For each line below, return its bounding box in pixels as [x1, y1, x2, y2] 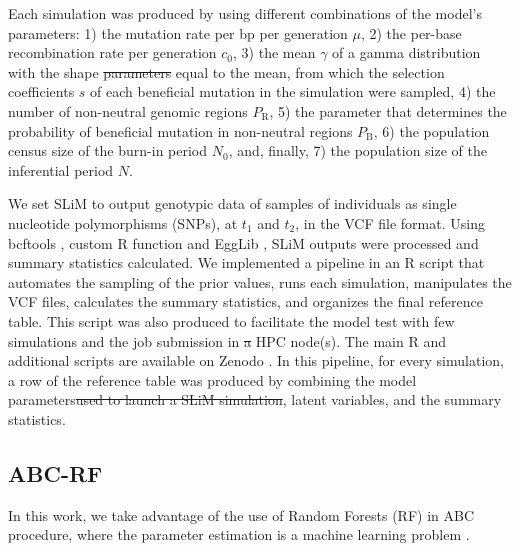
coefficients [8, 81, 75, 102]
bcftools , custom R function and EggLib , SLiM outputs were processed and [8, 232, 479, 253]
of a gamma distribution [332, 42, 481, 63]
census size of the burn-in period [8, 140, 208, 161]
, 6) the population [373, 120, 490, 141]
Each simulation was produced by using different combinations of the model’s [8, 3, 482, 23]
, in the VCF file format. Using [295, 212, 485, 233]
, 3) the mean [233, 42, 316, 63]
